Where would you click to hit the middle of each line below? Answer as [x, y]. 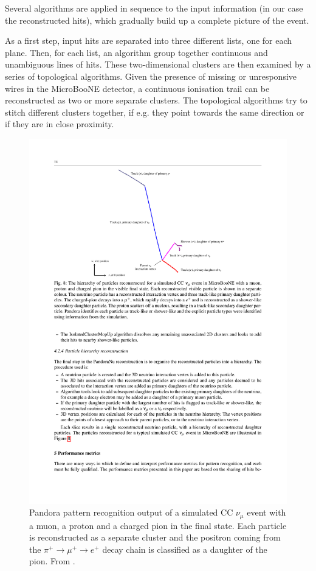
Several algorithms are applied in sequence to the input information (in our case [154, 8]
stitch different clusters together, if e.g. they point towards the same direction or [155, 112]
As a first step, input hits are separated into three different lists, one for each [149, 40]
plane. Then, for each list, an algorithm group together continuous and [136, 52]
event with [266, 512]
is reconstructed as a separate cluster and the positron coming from [155, 537]
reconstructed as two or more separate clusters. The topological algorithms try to [156, 100]
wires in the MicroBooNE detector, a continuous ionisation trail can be [137, 88]
